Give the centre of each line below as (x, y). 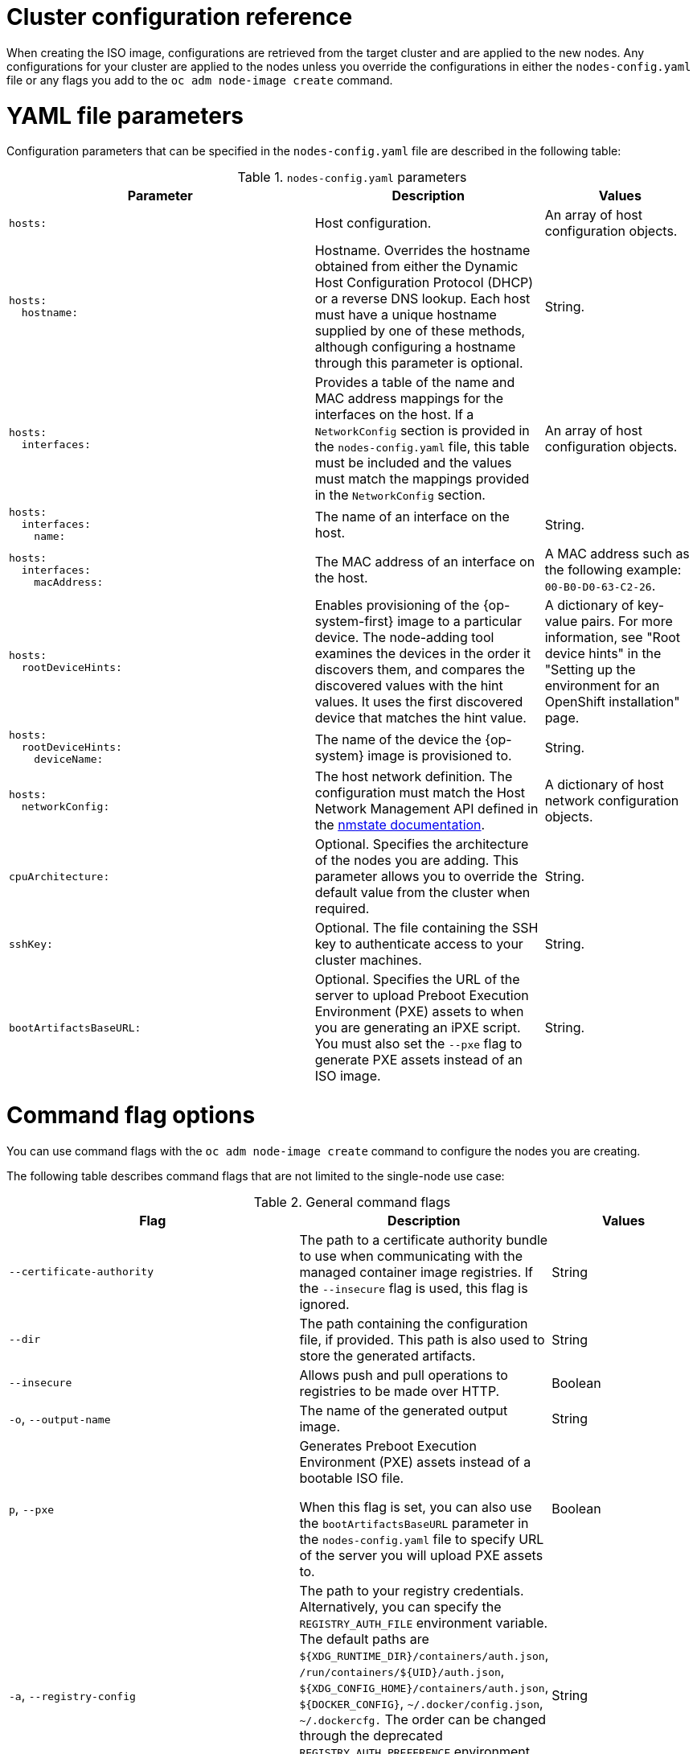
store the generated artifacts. (387, 1355)
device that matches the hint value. (420, 718)
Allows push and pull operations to (404, 1375)
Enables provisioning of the (397, 605)
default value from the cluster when (422, 893)
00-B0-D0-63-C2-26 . (600, 586)
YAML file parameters (125, 115)
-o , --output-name (60, 1418)
